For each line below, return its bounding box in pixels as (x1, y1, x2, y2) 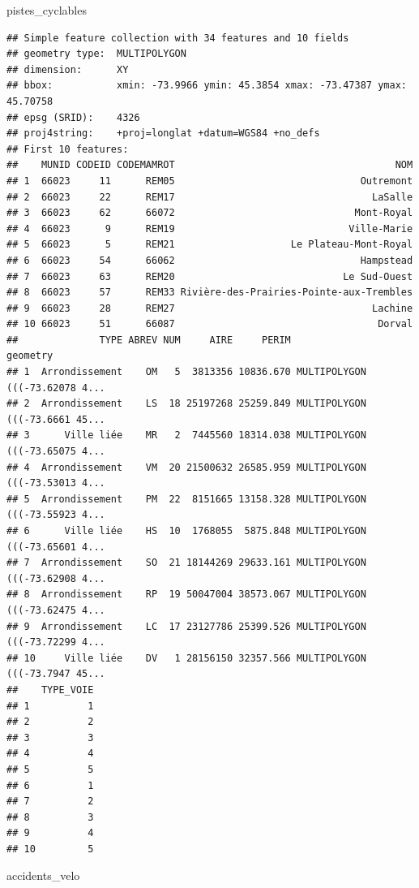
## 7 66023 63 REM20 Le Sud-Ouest (6, 270, 413, 282)
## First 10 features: (6, 143, 129, 155)
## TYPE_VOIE (6, 683, 94, 696)
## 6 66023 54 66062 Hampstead (6, 254, 413, 266)
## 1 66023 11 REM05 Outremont (6, 175, 413, 187)
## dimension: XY (6, 63, 129, 75)
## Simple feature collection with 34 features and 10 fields (6, 32, 349, 44)
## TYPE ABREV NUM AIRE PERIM (6, 334, 291, 346)
